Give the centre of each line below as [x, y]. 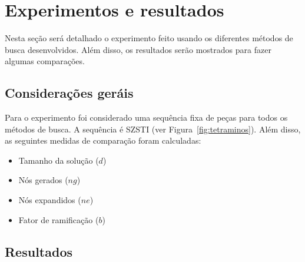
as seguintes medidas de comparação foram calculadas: [103, 140]
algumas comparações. [45, 61]
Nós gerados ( [43, 180]
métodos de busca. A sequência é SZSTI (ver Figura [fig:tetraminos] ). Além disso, [153, 129]
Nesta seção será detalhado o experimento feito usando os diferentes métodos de [149, 38]
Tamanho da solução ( [59, 160]
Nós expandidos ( [50, 200]
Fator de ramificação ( [59, 219]
